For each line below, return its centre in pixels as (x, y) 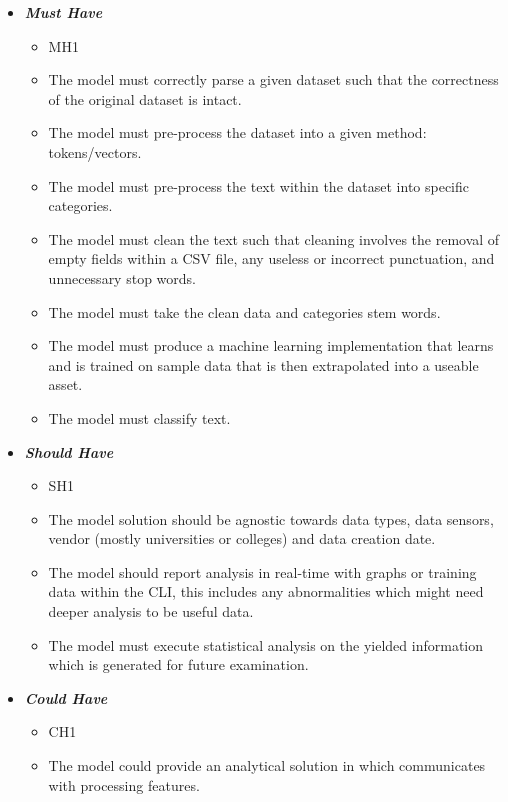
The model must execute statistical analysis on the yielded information (265, 644)
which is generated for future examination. (178, 664)
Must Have (63, 12)
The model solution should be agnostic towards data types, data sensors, (271, 518)
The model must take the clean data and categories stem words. (244, 311)
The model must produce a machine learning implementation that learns (271, 345)
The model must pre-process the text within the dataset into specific (259, 185)
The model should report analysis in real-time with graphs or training (262, 571)
